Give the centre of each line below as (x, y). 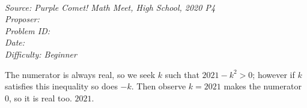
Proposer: (22, 19)
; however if (274, 74)
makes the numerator (263, 86)
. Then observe (159, 86)
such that (182, 74)
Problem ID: (28, 30)
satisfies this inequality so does (61, 86)
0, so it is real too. (38, 97)
